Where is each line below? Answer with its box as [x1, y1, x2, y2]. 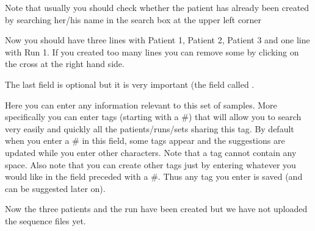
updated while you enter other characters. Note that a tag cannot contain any [5, 146, 297, 158]
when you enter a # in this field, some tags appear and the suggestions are [5, 134, 285, 147]
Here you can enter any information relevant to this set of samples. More [5, 98, 277, 111]
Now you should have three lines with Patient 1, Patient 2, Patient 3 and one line [5, 34, 310, 46]
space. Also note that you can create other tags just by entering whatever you [5, 158, 296, 171]
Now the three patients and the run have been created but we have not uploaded [5, 202, 308, 215]
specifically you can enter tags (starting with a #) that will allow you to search [5, 110, 302, 123]
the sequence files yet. [5, 214, 86, 227]
